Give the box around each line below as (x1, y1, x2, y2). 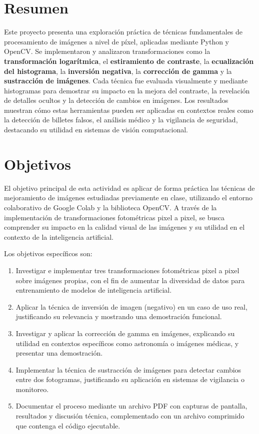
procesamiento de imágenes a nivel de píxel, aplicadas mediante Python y (4, 36, 229, 46)
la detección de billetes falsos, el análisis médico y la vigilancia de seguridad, (4, 114, 238, 125)
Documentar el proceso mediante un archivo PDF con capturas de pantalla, (15, 401, 247, 411)
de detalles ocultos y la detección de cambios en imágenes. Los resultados (4, 95, 228, 105)
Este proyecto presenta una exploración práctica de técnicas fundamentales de (4, 26, 243, 37)
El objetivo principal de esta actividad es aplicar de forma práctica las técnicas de (4, 182, 255, 193)
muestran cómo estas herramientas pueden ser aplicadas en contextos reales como (4, 104, 253, 115)
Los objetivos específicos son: (4, 248, 92, 259)
